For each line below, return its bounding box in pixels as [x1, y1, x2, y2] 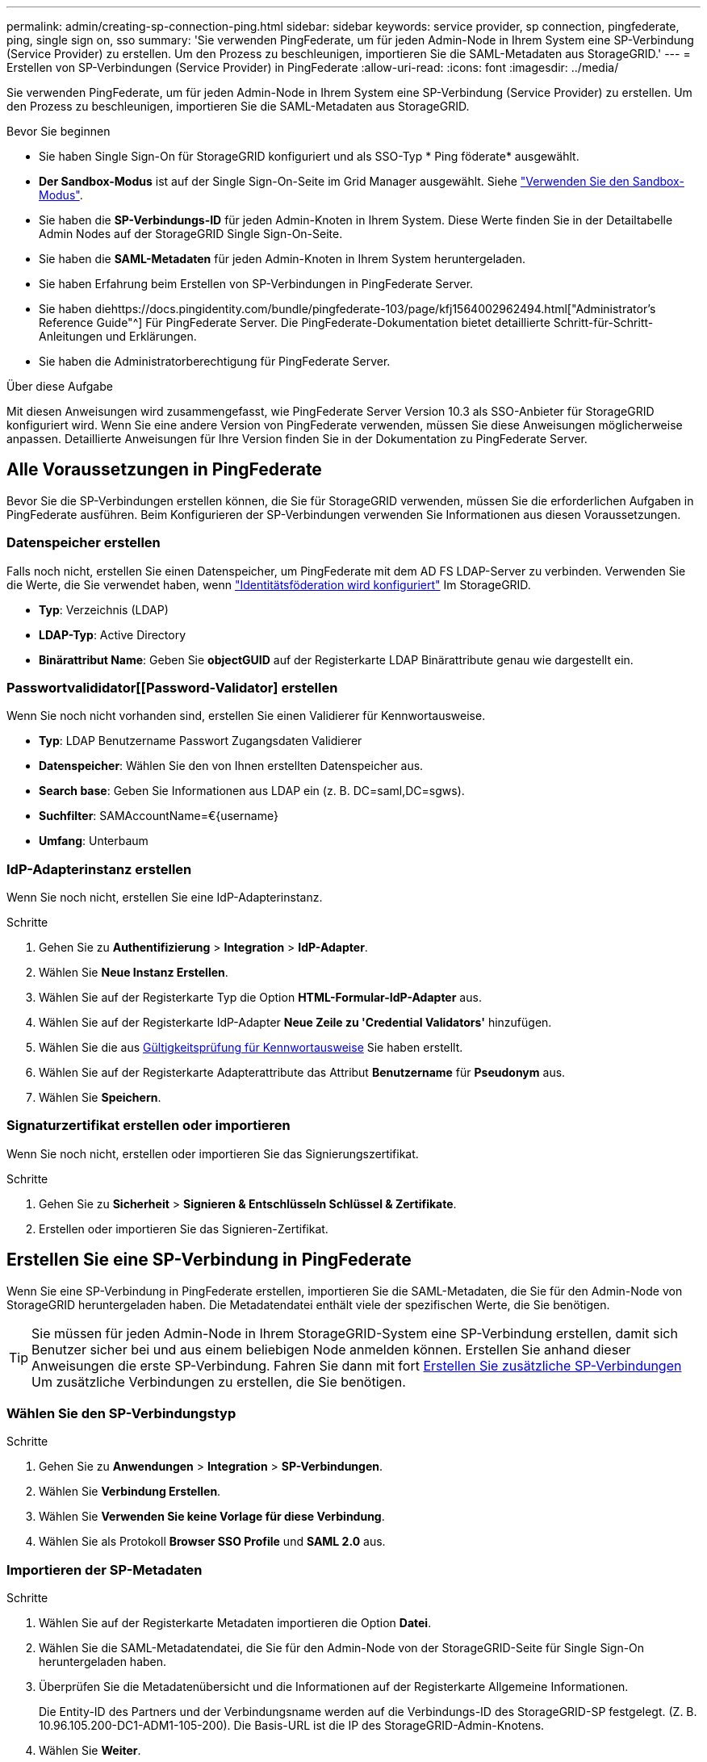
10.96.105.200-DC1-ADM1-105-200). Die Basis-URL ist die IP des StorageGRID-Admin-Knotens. [39, 1718, 545, 1733]
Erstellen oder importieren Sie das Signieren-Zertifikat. [39, 1221, 328, 1236]
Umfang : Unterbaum [39, 834, 149, 848]
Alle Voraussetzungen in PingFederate [6, 459, 322, 480]
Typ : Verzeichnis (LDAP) [39, 602, 169, 617]
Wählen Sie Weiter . [39, 1743, 141, 1758]
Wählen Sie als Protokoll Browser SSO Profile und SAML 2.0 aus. [39, 1534, 386, 1549]
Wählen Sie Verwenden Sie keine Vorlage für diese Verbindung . [39, 1509, 385, 1524]
